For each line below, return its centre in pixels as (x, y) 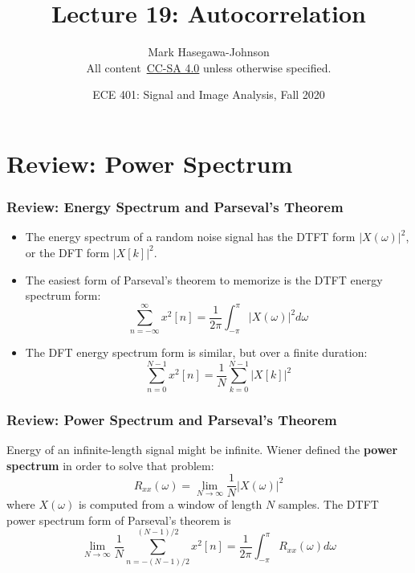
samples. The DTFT (328, 504)
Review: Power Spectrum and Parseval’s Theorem (172, 419)
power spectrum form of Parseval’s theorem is (119, 520)
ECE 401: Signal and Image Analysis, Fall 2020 (209, 94)
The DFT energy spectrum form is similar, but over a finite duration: (196, 352)
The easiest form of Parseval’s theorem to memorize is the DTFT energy (204, 279)
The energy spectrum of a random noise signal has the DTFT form (190, 237)
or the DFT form (67, 252)
